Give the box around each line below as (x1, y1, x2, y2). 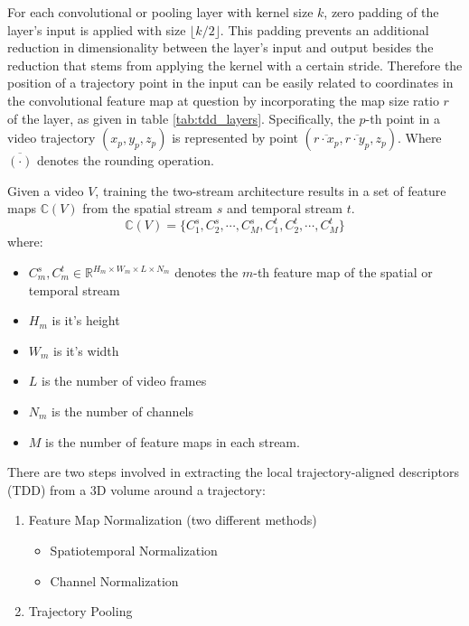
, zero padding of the (324, 3, 439, 21)
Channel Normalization (50, 571, 179, 590)
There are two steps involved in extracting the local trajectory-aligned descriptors (7, 462, 459, 481)
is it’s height (52, 311, 120, 330)
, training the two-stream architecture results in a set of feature (95, 181, 446, 200)
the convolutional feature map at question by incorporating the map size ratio (7, 90, 439, 109)
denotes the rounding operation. (37, 151, 214, 170)
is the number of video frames (42, 371, 207, 390)
